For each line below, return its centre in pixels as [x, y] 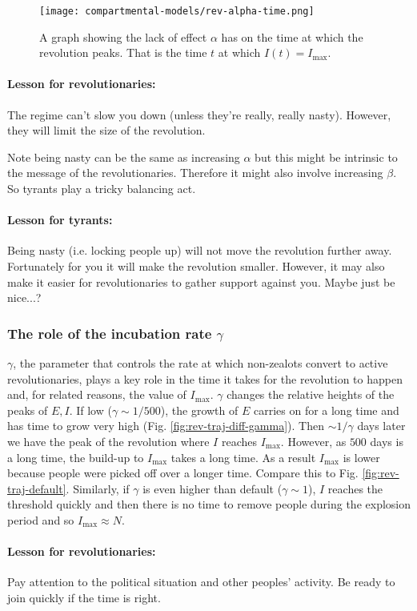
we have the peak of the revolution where [108, 441]
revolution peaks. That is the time [123, 52]
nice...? [24, 297]
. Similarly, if [98, 488]
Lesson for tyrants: [60, 220]
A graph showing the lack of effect [123, 36]
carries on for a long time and [326, 410]
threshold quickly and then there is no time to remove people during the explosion [209, 504]
